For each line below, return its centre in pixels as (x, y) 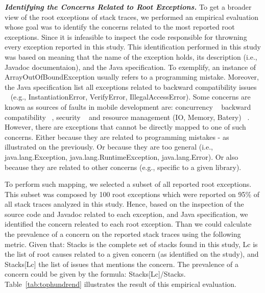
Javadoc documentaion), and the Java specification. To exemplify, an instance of (130, 67)
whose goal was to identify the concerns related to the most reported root (120, 27)
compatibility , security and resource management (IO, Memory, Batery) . (127, 117)
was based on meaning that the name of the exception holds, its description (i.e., (131, 56)
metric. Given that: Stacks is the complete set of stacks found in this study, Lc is (131, 244)
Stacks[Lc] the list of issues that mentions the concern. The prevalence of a (122, 264)
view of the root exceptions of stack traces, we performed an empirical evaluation (131, 17)
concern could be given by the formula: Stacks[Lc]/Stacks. (95, 274)
